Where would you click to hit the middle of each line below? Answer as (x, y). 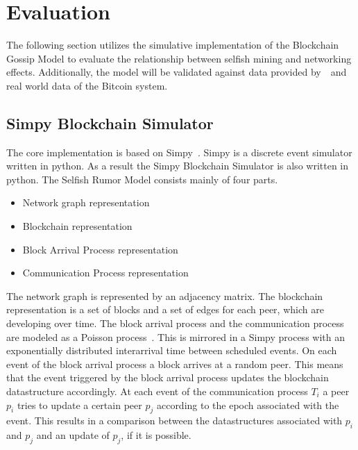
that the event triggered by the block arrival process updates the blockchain (168, 377)
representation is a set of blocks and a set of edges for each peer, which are (165, 309)
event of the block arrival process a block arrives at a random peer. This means (175, 364)
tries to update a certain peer (79, 405)
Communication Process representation (105, 273)
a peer (336, 391)
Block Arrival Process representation (100, 249)
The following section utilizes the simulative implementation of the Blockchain (173, 45)
